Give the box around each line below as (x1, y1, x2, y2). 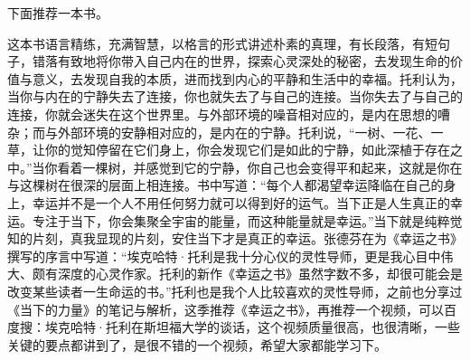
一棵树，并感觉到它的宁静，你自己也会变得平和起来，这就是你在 (82, 157, 463, 176)
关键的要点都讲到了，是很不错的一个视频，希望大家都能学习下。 (7, 335, 387, 354)
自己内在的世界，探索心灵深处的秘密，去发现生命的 (146, 52, 450, 71)
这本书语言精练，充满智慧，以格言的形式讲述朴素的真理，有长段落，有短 (7, 33, 437, 52)
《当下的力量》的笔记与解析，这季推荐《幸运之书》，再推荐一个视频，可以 (7, 299, 444, 318)
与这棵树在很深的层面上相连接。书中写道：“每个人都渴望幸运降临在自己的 (7, 175, 444, 194)
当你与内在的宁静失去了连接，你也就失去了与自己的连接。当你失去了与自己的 (7, 87, 463, 106)
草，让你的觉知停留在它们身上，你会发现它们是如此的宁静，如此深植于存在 (7, 140, 450, 159)
